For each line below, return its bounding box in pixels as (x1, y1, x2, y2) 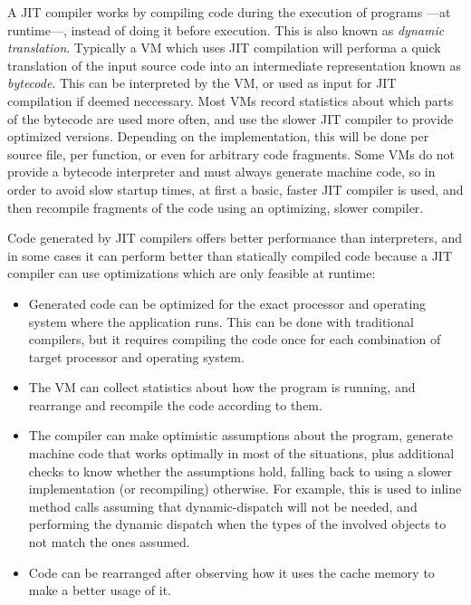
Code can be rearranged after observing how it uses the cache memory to (28, 562, 435, 581)
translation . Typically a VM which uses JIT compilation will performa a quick (7, 38, 441, 57)
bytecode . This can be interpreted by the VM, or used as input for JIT (7, 73, 397, 92)
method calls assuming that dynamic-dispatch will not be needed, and (28, 496, 418, 515)
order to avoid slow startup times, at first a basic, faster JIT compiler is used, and (7, 179, 464, 198)
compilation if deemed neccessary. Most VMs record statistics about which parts (7, 91, 454, 110)
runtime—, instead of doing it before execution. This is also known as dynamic (7, 20, 445, 39)
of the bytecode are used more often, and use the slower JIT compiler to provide (7, 109, 454, 128)
